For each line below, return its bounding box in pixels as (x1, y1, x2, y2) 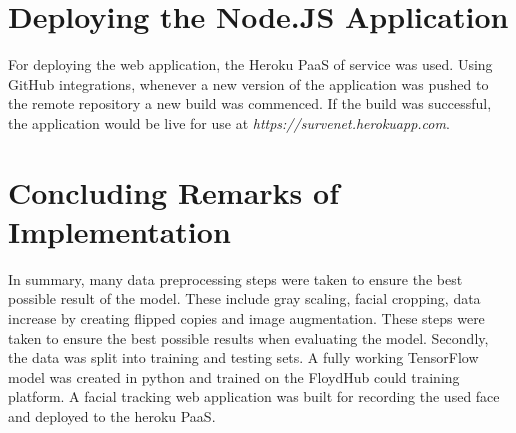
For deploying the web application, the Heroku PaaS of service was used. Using (8, 54, 493, 75)
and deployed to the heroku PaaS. (8, 405, 216, 426)
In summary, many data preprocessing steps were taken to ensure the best (8, 268, 463, 289)
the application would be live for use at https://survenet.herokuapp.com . (8, 112, 450, 133)
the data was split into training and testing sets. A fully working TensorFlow (8, 347, 479, 368)
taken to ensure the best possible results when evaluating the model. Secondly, (8, 327, 489, 348)
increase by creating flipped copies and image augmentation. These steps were (8, 308, 485, 328)
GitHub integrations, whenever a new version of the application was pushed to (8, 73, 489, 94)
